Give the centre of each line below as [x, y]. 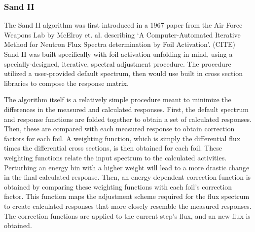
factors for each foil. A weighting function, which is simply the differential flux [122, 138]
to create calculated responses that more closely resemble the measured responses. [128, 206]
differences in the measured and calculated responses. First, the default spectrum [126, 109]
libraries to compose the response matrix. [66, 83]
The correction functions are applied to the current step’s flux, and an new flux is [127, 215]
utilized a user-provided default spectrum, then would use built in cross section [124, 73]
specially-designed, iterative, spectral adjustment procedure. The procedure [118, 63]
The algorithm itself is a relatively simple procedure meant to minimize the [118, 99]
